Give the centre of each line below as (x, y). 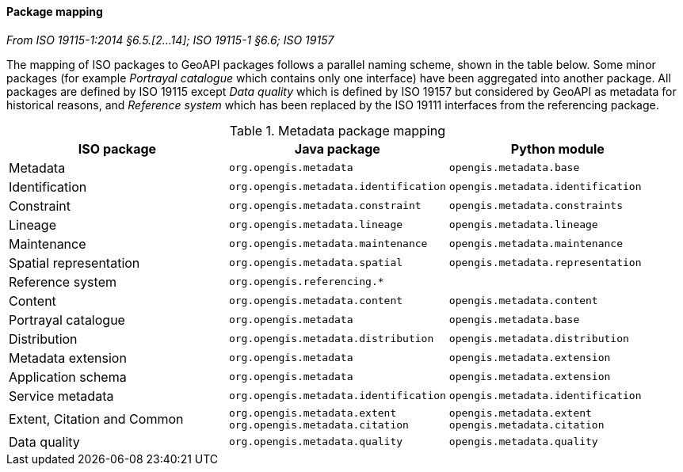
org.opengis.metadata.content (316, 301)
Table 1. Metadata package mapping (337, 130)
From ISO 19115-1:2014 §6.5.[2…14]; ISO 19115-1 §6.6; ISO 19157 (170, 40)
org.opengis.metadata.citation (319, 424)
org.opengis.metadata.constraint (325, 206)
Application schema (68, 377)
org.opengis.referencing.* (306, 282)
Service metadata (61, 396)
